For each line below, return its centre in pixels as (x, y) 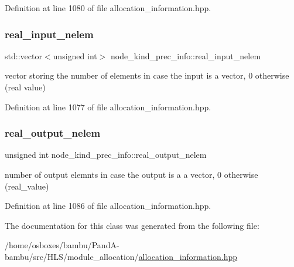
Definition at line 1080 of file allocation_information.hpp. (108, 8)
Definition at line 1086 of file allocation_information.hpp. (108, 206)
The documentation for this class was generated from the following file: (132, 225)
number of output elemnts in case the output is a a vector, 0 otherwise (131, 174)
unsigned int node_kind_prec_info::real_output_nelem (106, 155)
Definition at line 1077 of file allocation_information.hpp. (108, 107)
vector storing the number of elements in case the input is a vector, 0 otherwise (147, 75)
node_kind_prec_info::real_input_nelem (186, 55)
